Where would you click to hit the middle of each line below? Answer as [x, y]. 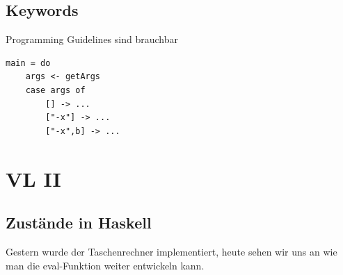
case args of [55, 90]
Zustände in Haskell [79, 223]
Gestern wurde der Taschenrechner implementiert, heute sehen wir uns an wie [171, 251]
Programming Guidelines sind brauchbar [92, 39]
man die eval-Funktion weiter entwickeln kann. [105, 265]
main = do [28, 63]
